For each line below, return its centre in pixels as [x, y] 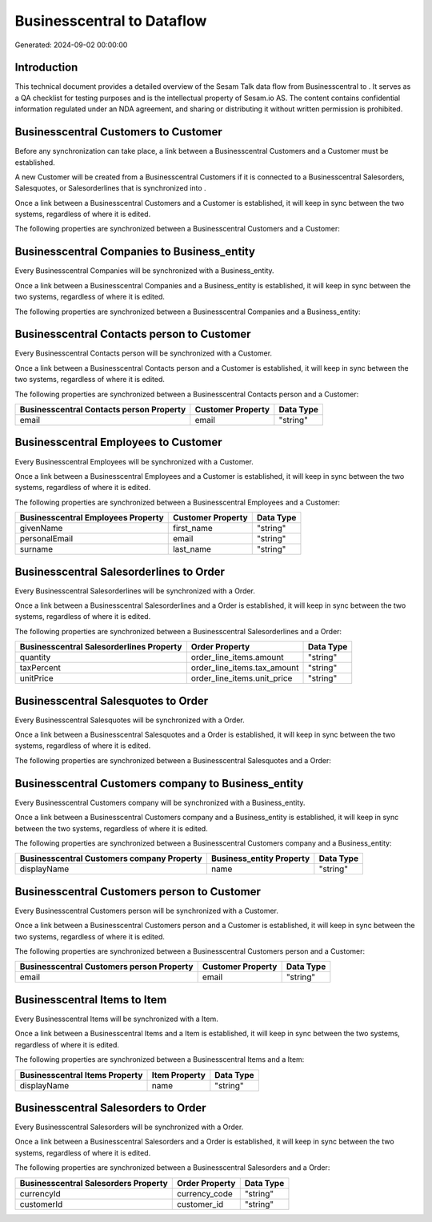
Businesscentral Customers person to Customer [138, 892]
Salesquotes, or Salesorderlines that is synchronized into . [111, 188]
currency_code [205, 1193]
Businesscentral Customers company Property [111, 858]
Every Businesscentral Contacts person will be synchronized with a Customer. [143, 353]
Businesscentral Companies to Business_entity [135, 252]
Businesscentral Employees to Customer [118, 442]
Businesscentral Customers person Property [106, 967]
